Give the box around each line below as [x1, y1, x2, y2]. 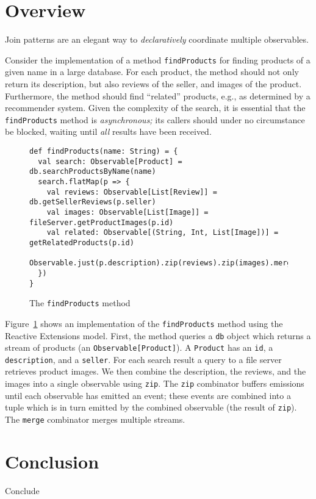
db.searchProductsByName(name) [29, 167, 156, 176]
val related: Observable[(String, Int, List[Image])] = [46, 228, 279, 237]
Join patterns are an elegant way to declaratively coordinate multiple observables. [5, 33, 309, 46]
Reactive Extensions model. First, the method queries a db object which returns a [5, 329, 311, 342]
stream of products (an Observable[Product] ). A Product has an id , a [5, 341, 273, 354]
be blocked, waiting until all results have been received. [5, 125, 212, 138]
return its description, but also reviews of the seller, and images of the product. [5, 77, 302, 90]
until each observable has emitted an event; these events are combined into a [5, 389, 291, 401]
